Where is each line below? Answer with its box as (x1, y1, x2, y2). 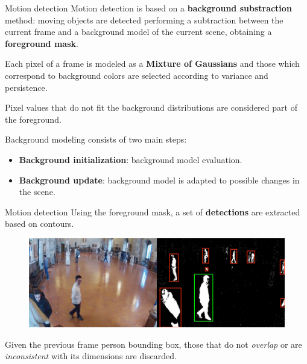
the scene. (19, 185, 55, 198)
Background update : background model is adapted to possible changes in (19, 173, 300, 186)
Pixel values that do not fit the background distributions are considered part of (5, 101, 297, 114)
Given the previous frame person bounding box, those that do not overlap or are (5, 338, 302, 350)
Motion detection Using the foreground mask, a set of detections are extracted (5, 205, 300, 218)
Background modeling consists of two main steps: (5, 133, 187, 146)
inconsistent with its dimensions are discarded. (5, 350, 177, 362)
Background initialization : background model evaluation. (19, 153, 242, 165)
